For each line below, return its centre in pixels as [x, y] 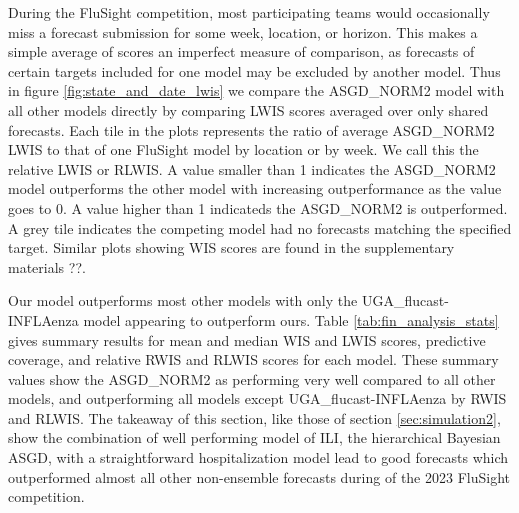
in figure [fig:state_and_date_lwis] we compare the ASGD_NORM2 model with [256, 90]
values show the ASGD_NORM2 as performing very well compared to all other [252, 378]
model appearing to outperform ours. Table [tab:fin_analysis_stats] [291, 319]
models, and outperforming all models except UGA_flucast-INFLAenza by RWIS [257, 398]
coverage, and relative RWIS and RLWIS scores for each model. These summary [253, 359]
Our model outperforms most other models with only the [183, 300]
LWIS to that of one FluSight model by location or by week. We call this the [243, 149]
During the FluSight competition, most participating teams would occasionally [249, 12]
